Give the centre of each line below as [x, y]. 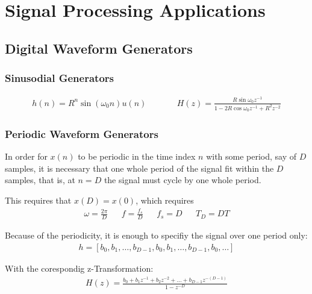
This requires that [38, 200]
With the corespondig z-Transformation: [79, 268]
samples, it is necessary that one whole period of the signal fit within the [139, 168]
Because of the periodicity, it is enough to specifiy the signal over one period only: [156, 235]
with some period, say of [251, 156]
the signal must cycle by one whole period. [183, 180]
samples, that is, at [40, 180]
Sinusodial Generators [59, 78]
